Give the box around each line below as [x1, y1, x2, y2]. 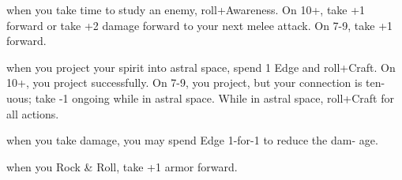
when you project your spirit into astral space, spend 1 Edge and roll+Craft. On [6, 58, 396, 75]
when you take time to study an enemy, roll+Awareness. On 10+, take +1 [6, 2, 366, 17]
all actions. [6, 105, 59, 122]
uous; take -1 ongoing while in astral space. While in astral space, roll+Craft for [6, 89, 394, 106]
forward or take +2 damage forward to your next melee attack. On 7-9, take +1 [6, 17, 393, 33]
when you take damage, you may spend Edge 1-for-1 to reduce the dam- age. [6, 132, 378, 148]
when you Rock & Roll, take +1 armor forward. [6, 158, 238, 174]
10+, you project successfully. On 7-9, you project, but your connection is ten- [6, 74, 385, 91]
